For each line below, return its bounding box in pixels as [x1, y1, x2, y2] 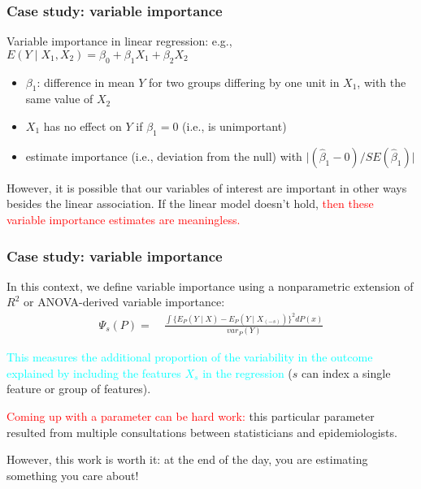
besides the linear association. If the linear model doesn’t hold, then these [7, 195, 374, 212]
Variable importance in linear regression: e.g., [7, 32, 232, 50]
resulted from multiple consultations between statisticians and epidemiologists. [7, 423, 397, 440]
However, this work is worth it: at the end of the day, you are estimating [7, 451, 368, 468]
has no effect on [43, 118, 122, 134]
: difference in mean [37, 73, 135, 90]
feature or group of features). [7, 380, 151, 397]
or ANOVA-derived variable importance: [23, 293, 225, 310]
